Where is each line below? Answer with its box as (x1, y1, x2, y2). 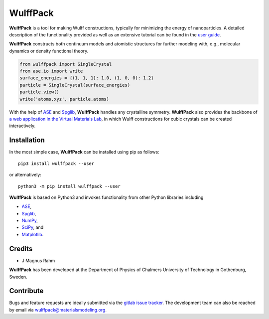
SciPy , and (21, 224, 44, 230)
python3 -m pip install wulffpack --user (18, 183, 121, 189)
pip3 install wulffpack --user (18, 160, 95, 166)
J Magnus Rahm (21, 257, 55, 264)
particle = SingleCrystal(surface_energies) (19, 82, 131, 88)
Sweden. (9, 274, 27, 280)
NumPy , (21, 217, 38, 224)
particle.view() (19, 89, 60, 95)
